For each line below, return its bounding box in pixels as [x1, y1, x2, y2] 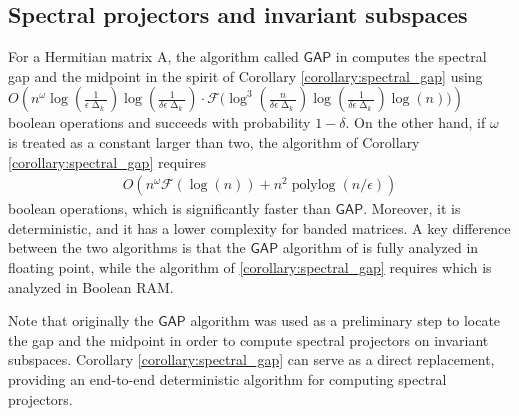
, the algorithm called [167, 46, 299, 67]
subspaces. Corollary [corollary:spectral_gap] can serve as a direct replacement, [8, 349, 495, 370]
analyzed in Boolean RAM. [8, 276, 174, 297]
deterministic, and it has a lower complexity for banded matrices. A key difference [8, 217, 511, 238]
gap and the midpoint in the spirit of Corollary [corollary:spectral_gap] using [8, 65, 483, 86]
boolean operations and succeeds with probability [8, 112, 311, 133]
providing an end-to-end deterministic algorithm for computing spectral [8, 368, 447, 389]
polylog [291, 178, 336, 193]
